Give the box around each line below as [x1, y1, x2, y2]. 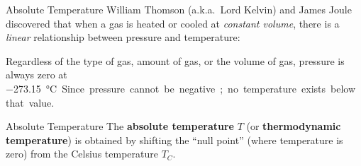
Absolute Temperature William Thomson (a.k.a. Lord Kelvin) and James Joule [6, 2, 352, 16]
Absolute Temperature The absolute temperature [6, 119, 234, 134]
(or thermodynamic [246, 119, 341, 134]
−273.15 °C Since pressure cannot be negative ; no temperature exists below [6, 81, 356, 95]
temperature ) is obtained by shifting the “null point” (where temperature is [6, 132, 343, 147]
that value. [6, 95, 55, 109]
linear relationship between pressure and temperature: [6, 30, 240, 45]
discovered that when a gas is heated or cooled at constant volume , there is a [6, 16, 340, 30]
